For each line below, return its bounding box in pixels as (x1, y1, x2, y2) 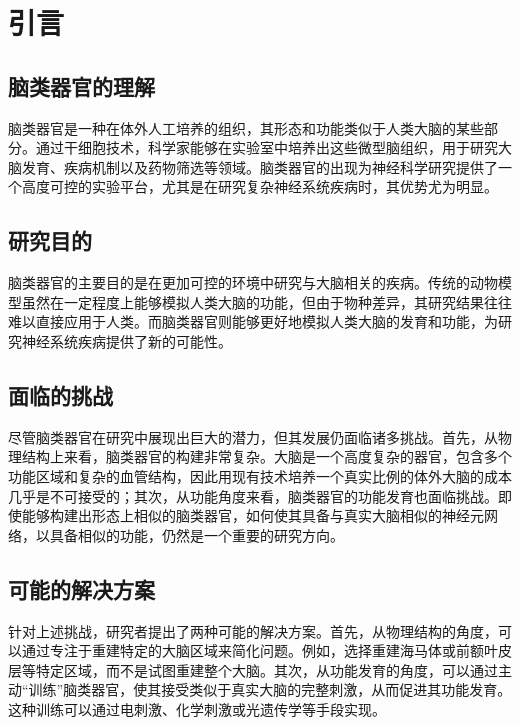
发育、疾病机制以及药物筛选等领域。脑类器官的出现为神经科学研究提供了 (21, 156, 498, 177)
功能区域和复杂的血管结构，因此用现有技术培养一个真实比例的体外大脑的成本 (8, 465, 512, 486)
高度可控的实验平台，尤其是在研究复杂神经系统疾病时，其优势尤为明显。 (21, 176, 498, 197)
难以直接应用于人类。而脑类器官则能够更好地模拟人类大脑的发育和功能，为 (8, 311, 498, 332)
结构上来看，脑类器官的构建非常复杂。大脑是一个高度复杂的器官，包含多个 (21, 446, 512, 467)
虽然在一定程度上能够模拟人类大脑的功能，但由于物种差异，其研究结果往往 (21, 291, 512, 312)
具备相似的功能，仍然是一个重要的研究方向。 (49, 524, 344, 545)
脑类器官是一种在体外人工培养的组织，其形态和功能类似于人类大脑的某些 (8, 117, 484, 138)
